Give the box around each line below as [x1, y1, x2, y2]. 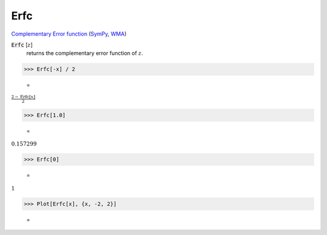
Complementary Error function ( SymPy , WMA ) [11, 30, 127, 37]
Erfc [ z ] [11, 41, 33, 48]
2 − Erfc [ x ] [11, 94, 36, 100]
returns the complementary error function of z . [26, 50, 144, 57]
